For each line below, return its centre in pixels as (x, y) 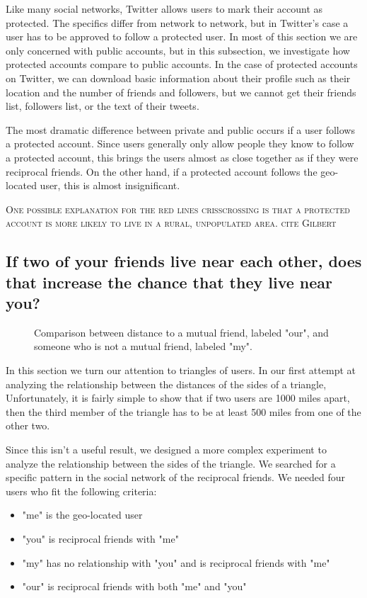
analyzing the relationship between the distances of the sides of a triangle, (166, 384)
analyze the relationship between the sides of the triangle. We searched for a (171, 463)
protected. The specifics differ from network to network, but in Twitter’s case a (177, 22)
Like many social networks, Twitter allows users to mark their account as (164, 9)
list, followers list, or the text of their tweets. (103, 106)
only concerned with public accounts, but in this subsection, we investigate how (178, 50)
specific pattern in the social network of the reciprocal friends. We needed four (175, 477)
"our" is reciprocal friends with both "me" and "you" (134, 586)
